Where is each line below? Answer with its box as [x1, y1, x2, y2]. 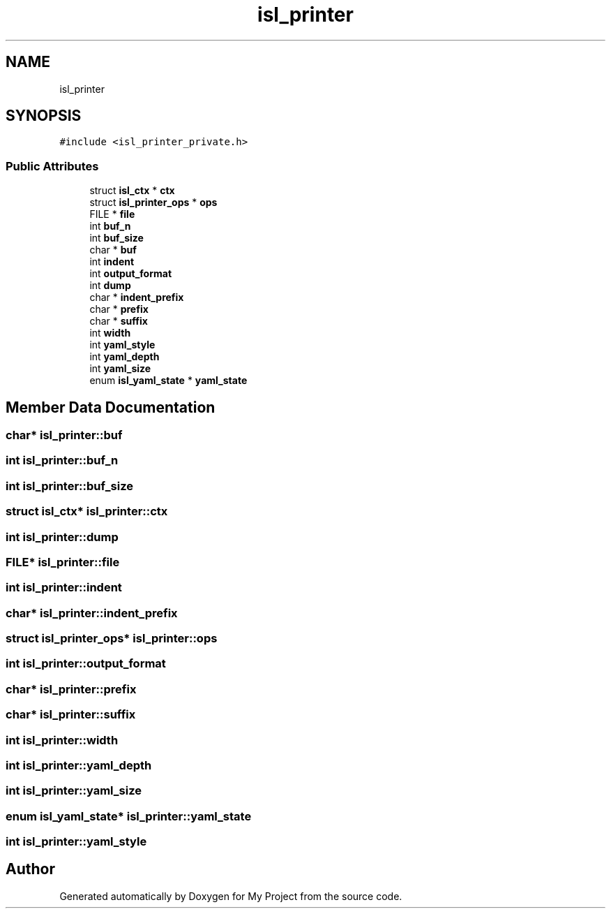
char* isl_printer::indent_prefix [6, 605, 178, 620]
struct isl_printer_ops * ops [89, 196, 218, 209]
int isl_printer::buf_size [6, 478, 133, 493]
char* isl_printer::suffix [6, 707, 136, 722]
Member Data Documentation [6, 398, 216, 416]
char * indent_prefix [89, 291, 184, 304]
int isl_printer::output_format [6, 656, 166, 671]
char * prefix [89, 303, 149, 316]
